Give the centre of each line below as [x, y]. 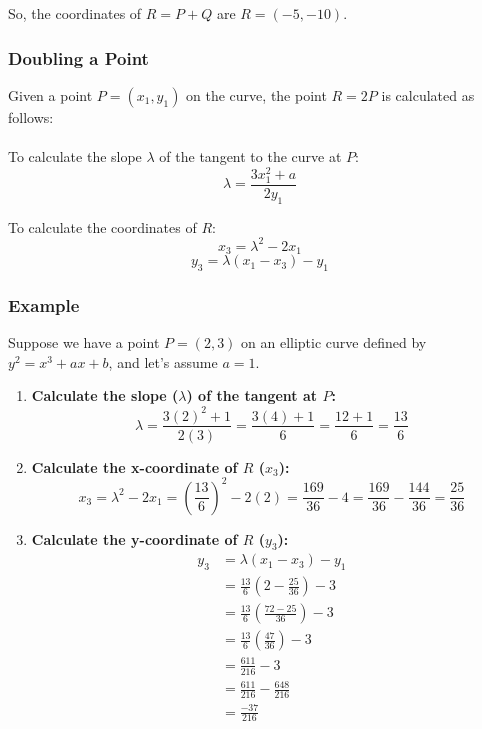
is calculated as [428, 94]
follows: [31, 116]
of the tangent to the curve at [250, 156]
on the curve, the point [256, 94]
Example [44, 304]
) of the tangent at [252, 395]
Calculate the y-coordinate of [134, 538]
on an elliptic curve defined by [334, 342]
